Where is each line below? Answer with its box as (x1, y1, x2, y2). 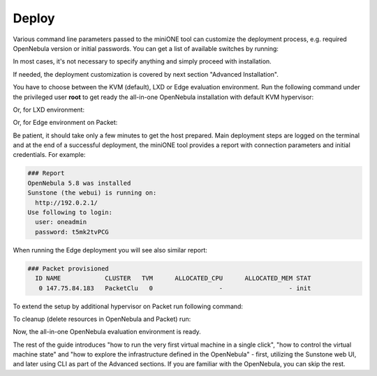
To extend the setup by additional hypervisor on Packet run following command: (13, 302, 244, 310)
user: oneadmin (35, 218, 87, 226)
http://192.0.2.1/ (35, 199, 98, 206)
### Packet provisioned (27, 264, 110, 272)
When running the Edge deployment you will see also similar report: (13, 246, 207, 254)
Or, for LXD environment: (13, 105, 85, 114)
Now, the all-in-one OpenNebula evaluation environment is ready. (13, 328, 202, 336)
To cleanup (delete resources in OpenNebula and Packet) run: (13, 315, 191, 323)
